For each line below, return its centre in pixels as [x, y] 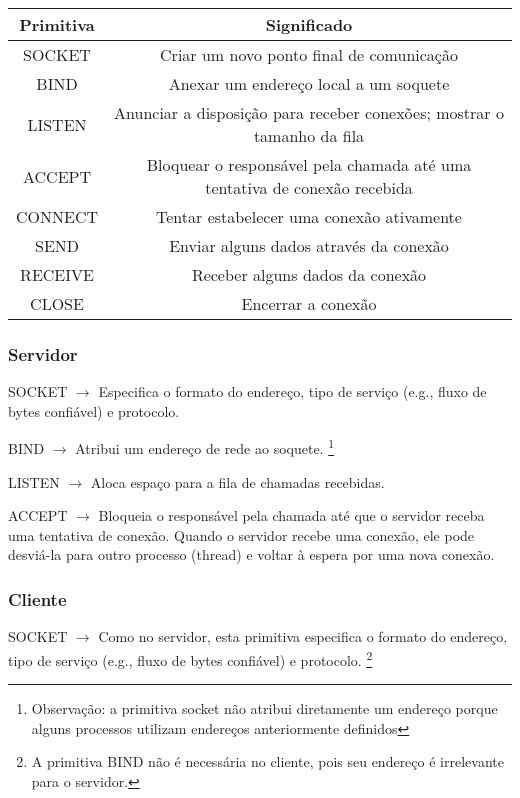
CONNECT [57, 216]
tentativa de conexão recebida [309, 187]
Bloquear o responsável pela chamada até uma [309, 164]
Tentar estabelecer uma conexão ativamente [309, 216]
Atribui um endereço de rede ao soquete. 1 [205, 447]
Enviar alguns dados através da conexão [309, 245]
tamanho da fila [309, 135]
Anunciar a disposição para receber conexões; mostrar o [309, 112]
